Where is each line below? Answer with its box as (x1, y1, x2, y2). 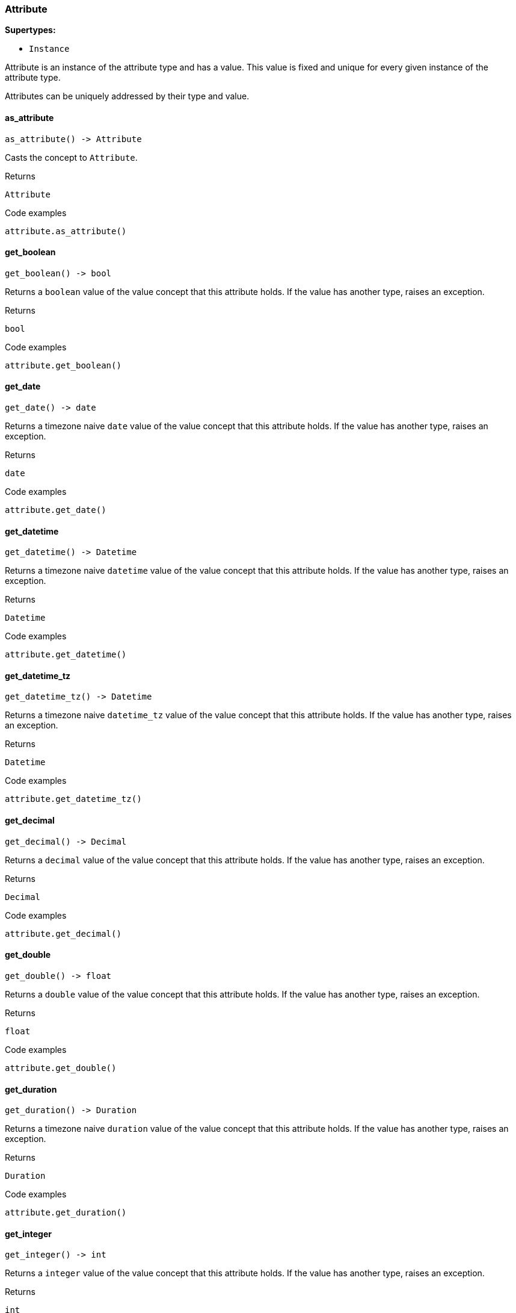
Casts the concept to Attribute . (5, 152, 138, 163)
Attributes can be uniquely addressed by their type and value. (5, 91, 250, 102)
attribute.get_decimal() (5, 928, 121, 939)
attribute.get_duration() (5, 1208, 127, 1218)
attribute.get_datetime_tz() (5, 794, 142, 804)
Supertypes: (5, 25, 56, 36)
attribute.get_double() (5, 1063, 117, 1073)
